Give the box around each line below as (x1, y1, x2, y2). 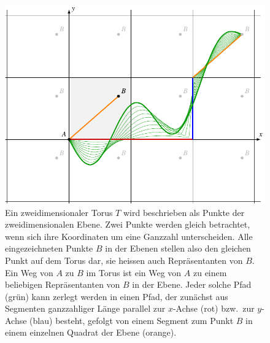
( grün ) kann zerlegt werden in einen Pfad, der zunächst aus (5, 290, 228, 303)
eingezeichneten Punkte (5, 242, 93, 255)
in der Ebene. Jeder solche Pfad (132, 278, 252, 291)
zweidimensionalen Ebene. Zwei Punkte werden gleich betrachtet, (5, 218, 250, 231)
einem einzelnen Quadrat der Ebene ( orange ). (5, 326, 177, 339)
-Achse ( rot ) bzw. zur (172, 302, 255, 315)
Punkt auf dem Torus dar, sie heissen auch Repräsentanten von (5, 253, 243, 266)
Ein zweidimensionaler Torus (5, 206, 113, 218)
